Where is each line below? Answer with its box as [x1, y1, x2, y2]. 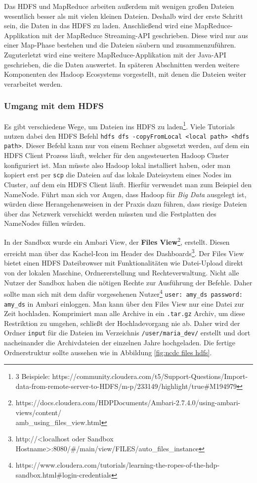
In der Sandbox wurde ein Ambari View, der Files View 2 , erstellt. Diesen [4, 235, 230, 247]
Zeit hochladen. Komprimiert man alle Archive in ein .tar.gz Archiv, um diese [4, 308, 245, 319]
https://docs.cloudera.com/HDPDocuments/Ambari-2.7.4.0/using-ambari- [15, 397, 241, 408]
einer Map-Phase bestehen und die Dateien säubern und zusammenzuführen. [4, 40, 236, 50]
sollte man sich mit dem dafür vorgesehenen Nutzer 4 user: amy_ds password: [4, 287, 243, 299]
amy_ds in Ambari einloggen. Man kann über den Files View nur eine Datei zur [4, 298, 244, 309]
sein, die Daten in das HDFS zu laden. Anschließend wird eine [4, 20, 193, 31]
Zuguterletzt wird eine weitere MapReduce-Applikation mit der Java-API [4, 49, 226, 59]
